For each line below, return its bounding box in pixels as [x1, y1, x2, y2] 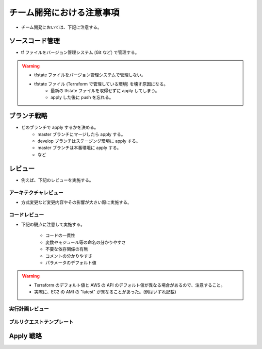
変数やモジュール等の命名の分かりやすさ [45, 239, 126, 245]
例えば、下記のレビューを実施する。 [21, 177, 94, 183]
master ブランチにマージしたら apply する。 [37, 131, 126, 137]
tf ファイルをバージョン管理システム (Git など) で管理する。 [21, 50, 140, 55]
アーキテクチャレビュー [9, 189, 64, 196]
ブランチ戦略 [9, 112, 48, 120]
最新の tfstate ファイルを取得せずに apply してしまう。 [50, 88, 160, 94]
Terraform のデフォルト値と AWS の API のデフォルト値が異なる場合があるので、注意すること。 [34, 282, 225, 288]
